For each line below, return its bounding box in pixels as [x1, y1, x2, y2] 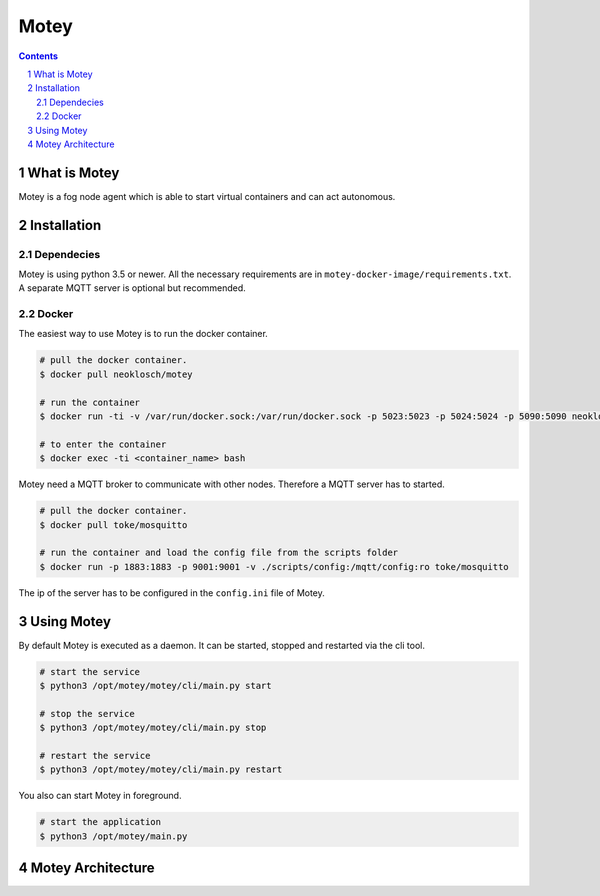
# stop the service [39, 708, 135, 719]
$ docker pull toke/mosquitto [39, 519, 188, 530]
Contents [18, 50, 59, 62]
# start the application [39, 816, 162, 828]
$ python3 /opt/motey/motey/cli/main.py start [39, 680, 272, 691]
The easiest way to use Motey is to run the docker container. [18, 328, 269, 340]
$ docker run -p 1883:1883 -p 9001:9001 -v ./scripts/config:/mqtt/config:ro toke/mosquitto [39, 561, 509, 572]
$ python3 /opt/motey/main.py [39, 830, 188, 842]
